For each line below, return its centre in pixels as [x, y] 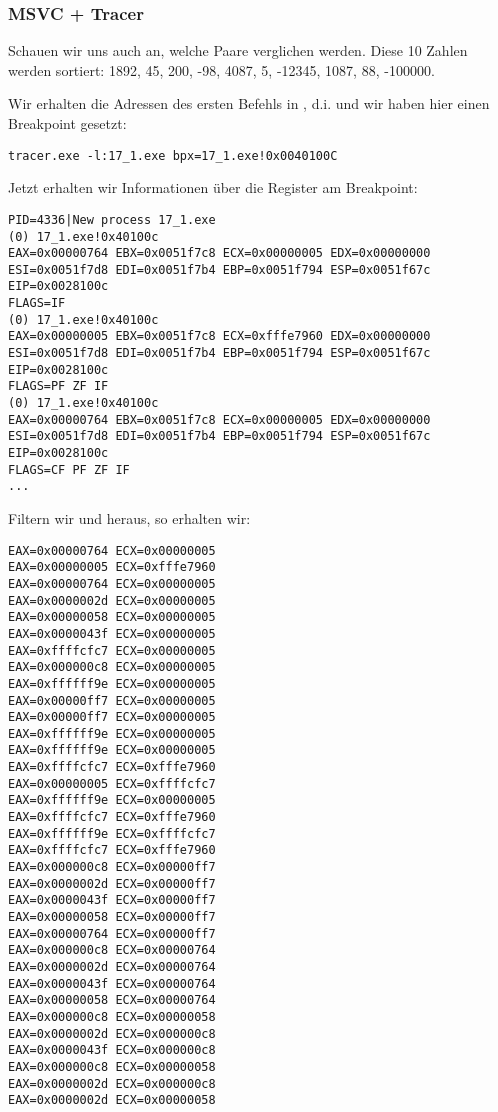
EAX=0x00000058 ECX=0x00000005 [112, 617]
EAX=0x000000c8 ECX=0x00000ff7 [112, 867]
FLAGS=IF [37, 303]
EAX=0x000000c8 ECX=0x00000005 [112, 667]
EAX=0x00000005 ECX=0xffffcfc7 [112, 783]
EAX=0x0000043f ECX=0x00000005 [112, 633]
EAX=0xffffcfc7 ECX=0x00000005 [112, 650]
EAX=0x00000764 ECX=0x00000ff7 [112, 933]
